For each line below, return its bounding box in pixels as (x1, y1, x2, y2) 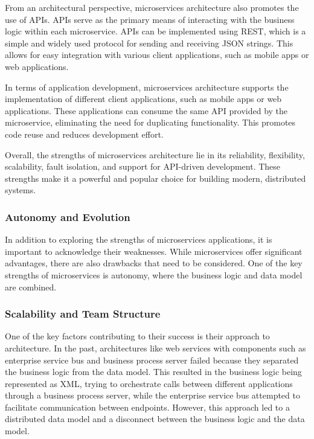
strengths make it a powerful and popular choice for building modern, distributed (5, 171, 306, 184)
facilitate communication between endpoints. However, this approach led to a (5, 400, 290, 413)
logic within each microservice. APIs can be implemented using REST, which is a (5, 25, 306, 37)
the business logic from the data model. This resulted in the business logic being (5, 365, 302, 378)
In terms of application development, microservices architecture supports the (5, 80, 289, 93)
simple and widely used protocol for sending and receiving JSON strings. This (5, 36, 293, 49)
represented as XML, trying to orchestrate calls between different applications (5, 377, 293, 389)
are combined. (5, 280, 57, 293)
